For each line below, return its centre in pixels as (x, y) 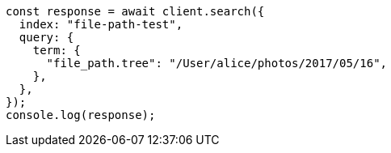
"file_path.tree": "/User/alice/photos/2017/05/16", (217, 63)
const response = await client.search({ (135, 11)
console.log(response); (81, 115)
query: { (46, 37)
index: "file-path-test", (101, 24)
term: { (57, 50)
